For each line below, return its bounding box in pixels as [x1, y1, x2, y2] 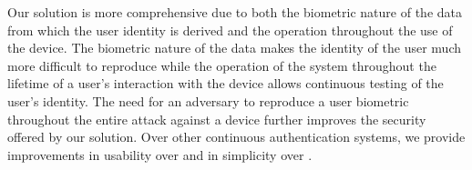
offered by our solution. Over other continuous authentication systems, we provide [7, 127, 466, 146]
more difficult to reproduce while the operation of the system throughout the [7, 55, 436, 75]
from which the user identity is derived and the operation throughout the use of [7, 20, 453, 39]
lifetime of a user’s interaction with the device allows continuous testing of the [7, 74, 444, 93]
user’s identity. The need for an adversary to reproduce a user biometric [7, 91, 409, 110]
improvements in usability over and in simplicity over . [7, 145, 313, 164]
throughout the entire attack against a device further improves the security [7, 109, 426, 128]
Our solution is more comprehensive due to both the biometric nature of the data [7, 3, 462, 21]
